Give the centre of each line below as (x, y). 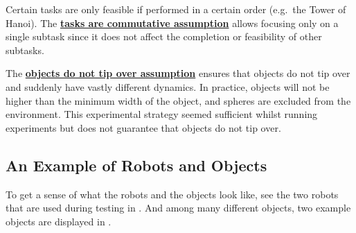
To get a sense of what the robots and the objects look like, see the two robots (172, 194)
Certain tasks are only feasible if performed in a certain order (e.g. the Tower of (176, 9)
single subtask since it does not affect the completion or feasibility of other (164, 36)
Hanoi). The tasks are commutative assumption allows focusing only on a (172, 23)
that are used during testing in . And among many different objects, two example (178, 208)
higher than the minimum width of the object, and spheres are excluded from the (178, 100)
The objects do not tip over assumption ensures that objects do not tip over (178, 73)
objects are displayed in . (59, 221)
